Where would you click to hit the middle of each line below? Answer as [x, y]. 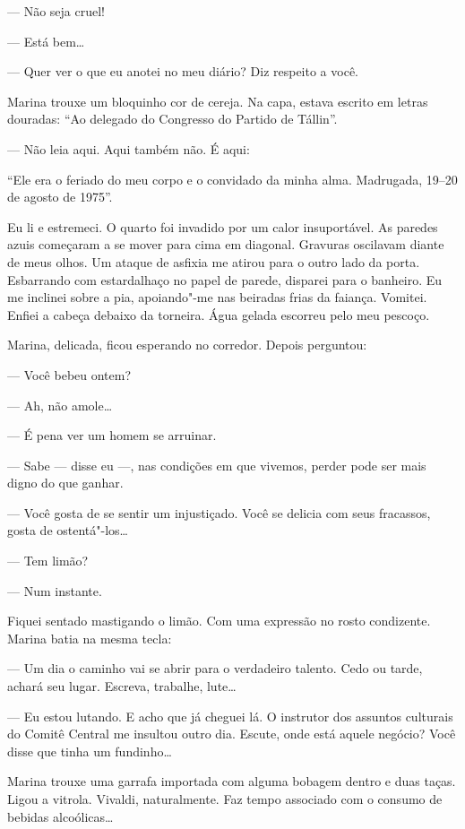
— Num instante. [55, 590]
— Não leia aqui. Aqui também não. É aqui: [129, 148]
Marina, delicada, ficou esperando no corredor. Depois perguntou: [187, 345]
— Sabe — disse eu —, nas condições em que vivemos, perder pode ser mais [217, 465]
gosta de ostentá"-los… [68, 530]
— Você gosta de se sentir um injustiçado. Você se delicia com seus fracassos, [219, 512]
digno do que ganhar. [65, 483]
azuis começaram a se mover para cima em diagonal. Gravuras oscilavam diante [226, 244]
